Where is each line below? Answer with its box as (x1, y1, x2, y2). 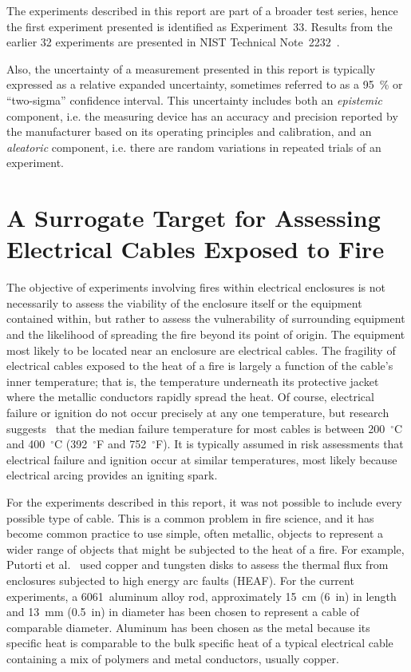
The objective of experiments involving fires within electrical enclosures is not (6, 279, 385, 296)
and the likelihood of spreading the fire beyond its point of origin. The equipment (6, 326, 405, 343)
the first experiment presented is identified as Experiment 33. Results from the (6, 18, 393, 34)
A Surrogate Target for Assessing (6, 201, 381, 234)
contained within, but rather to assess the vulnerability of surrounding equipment (6, 310, 405, 327)
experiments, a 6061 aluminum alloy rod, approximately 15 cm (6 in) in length (6, 587, 397, 604)
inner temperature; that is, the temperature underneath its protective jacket (6, 372, 379, 389)
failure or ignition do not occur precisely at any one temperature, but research (6, 404, 389, 420)
